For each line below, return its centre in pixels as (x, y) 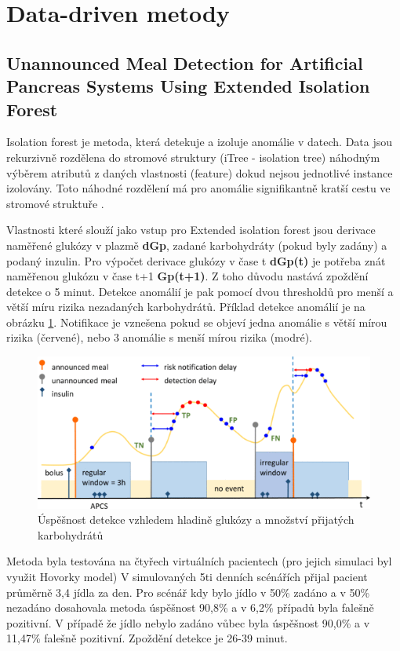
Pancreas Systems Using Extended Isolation (188, 86)
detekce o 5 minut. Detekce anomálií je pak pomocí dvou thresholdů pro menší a (200, 291)
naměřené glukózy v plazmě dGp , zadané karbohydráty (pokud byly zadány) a (197, 245)
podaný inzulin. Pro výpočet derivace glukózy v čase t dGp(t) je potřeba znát (196, 260)
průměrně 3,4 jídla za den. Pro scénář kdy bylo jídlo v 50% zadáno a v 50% (188, 592)
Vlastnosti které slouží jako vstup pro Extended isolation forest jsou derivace (191, 230)
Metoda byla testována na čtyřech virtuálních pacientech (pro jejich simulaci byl (199, 561)
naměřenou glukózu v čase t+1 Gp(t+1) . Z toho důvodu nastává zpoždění (187, 276)
